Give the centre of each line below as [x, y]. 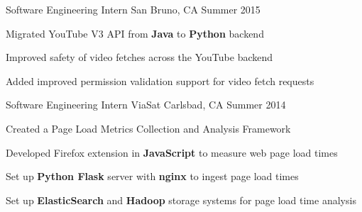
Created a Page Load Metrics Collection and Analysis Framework [148, 128]
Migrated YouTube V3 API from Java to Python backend [135, 33]
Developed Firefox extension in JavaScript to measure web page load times [172, 152]
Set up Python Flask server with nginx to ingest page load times [152, 176]
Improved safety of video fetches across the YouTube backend [139, 57]
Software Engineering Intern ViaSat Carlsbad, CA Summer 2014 [146, 105]
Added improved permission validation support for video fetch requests [160, 80]
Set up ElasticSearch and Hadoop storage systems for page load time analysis [181, 200]
